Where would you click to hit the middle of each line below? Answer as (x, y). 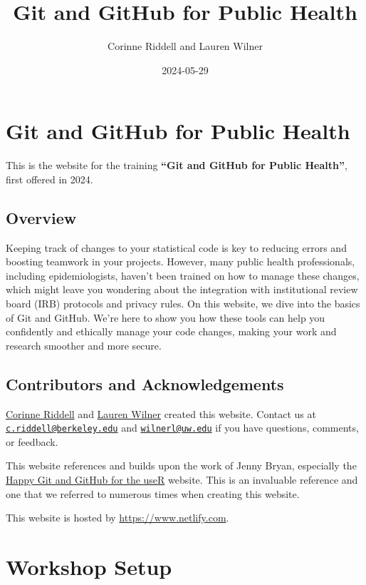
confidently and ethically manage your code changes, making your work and (171, 331)
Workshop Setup (89, 566)
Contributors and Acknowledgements (145, 383)
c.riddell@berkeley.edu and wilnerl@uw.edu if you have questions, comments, (182, 428)
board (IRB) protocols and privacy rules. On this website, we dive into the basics (183, 304)
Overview (41, 217)
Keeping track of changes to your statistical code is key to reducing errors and (176, 247)
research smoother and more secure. (84, 345)
